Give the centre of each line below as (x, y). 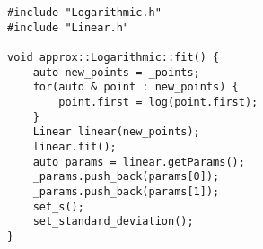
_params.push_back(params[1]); (126, 191)
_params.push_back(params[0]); (126, 177)
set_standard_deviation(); (113, 222)
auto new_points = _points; (116, 72)
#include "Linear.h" (69, 27)
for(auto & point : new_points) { (136, 87)
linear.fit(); (75, 146)
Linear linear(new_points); (116, 132)
